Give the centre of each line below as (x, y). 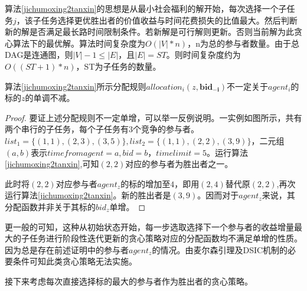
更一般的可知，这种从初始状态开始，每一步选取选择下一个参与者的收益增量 (149, 226)
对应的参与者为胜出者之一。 (179, 164)
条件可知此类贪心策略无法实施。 (75, 261)
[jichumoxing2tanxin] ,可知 (52, 164)
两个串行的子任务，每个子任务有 (67, 129)
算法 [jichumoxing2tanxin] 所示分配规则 (76, 86)
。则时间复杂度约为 (203, 55)
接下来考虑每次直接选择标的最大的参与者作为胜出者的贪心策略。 (129, 281)
